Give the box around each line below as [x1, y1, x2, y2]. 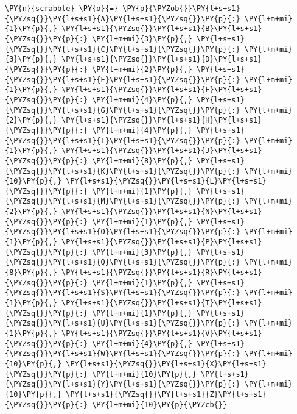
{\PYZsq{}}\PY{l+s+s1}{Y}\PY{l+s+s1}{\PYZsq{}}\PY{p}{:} [5, 380, 240, 389]
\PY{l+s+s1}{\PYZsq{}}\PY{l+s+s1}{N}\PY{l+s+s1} [61, 207, 262, 216]
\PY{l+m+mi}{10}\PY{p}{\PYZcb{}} [92, 400, 228, 409]
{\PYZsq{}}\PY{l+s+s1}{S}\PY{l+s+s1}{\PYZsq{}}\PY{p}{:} [5, 288, 240, 298]
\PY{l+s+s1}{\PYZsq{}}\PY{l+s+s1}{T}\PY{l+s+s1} [61, 299, 262, 308]
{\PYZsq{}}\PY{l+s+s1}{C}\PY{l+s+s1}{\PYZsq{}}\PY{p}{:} [5, 45, 240, 54]
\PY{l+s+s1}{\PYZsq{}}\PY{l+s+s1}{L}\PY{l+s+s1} [66, 177, 267, 186]
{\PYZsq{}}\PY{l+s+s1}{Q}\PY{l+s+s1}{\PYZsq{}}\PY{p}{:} [5, 258, 240, 267]
